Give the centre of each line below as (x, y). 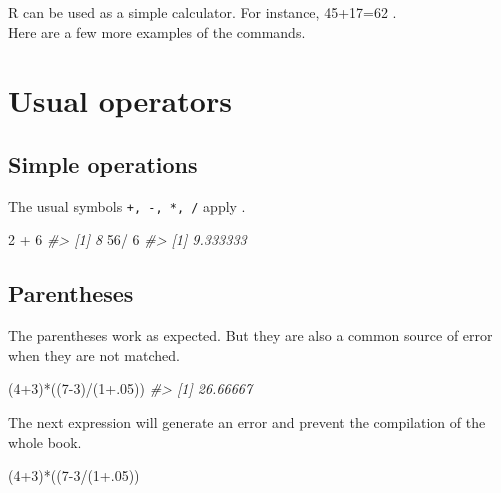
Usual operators (120, 100)
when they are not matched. (94, 354)
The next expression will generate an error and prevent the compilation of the (247, 422)
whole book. (45, 441)
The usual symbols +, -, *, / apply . (127, 205)
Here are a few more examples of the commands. (157, 31)
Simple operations (103, 163)
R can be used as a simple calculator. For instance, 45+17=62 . (202, 12)
